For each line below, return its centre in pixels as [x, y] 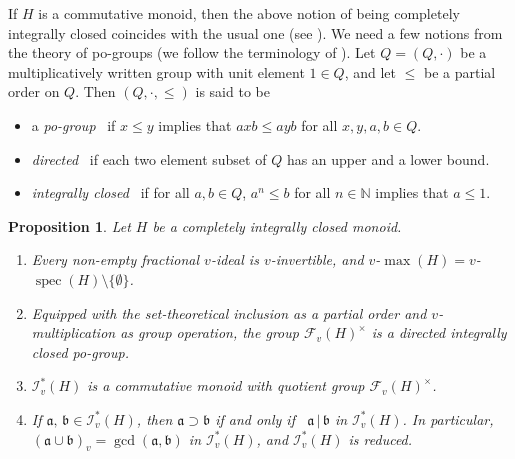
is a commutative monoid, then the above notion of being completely [249, 13]
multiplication [73, 332]
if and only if [255, 418]
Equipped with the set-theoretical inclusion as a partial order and [229, 312]
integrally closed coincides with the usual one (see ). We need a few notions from [255, 32]
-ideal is [234, 259]
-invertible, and [317, 259]
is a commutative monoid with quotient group [226, 385]
